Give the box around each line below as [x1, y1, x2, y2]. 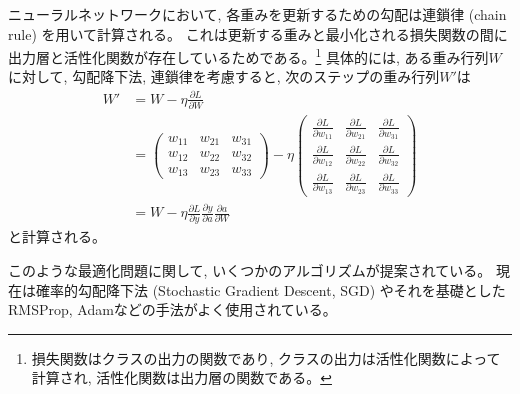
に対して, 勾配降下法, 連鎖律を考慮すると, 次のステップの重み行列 [8, 66, 440, 87]
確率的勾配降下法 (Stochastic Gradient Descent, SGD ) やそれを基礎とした [35, 279, 506, 300]
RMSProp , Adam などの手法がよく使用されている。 [8, 299, 337, 320]
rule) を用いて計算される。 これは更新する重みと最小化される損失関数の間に [8, 23, 508, 44]
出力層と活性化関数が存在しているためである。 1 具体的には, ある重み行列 [8, 44, 489, 67]
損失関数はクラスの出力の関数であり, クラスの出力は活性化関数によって [31, 347, 501, 368]
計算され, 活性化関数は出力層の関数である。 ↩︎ [31, 367, 332, 388]
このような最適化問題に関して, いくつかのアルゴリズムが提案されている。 [8, 260, 492, 281]
